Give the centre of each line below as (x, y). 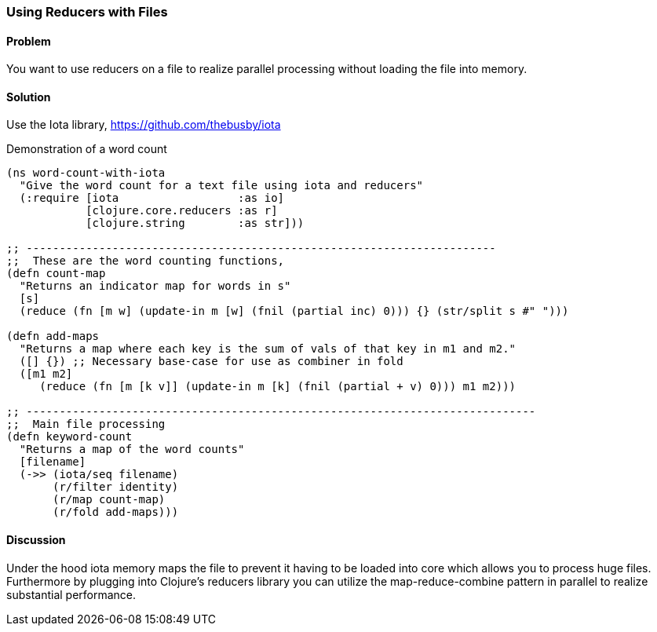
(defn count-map (56, 274)
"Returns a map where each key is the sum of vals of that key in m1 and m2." (268, 349)
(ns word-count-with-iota (86, 173)
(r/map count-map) (109, 500)
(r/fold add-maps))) (116, 512)
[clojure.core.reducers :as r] (182, 211)
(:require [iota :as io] (152, 198)
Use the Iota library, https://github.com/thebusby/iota (144, 125)
